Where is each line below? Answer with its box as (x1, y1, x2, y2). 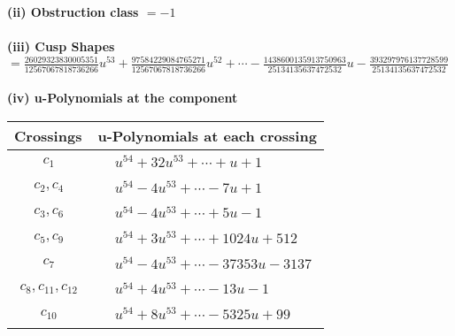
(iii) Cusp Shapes (7, 37, 115, 56)
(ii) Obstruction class (7, 3, 139, 20)
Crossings (14, 125, 82, 146)
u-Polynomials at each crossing (97, 125, 317, 146)
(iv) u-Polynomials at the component (7, 88, 238, 107)
